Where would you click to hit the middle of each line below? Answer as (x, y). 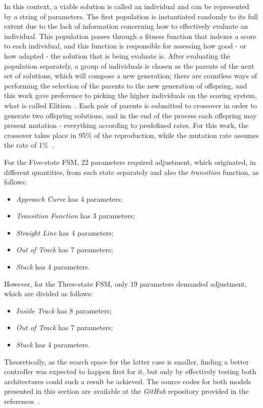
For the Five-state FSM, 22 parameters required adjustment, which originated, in (130, 162)
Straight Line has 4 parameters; (65, 232)
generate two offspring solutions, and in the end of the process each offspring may (130, 115)
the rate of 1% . (29, 145)
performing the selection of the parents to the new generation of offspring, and (126, 85)
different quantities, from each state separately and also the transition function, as (131, 172)
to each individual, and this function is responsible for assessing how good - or (125, 46)
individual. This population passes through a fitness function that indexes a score (130, 36)
